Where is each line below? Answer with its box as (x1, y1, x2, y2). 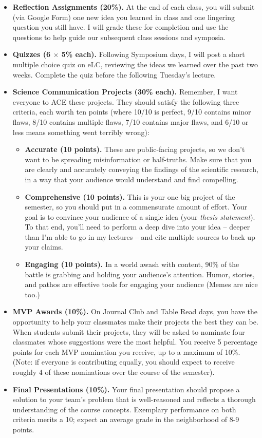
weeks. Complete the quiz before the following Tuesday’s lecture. (12, 69, 216, 80)
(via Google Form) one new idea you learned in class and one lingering (12, 11, 235, 22)
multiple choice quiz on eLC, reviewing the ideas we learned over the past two (12, 59, 258, 69)
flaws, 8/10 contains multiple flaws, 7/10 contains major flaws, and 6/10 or (12, 116, 249, 127)
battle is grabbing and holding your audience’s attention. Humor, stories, (25, 269, 255, 279)
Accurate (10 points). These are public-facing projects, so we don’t (25, 144, 245, 155)
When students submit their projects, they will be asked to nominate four (12, 326, 245, 337)
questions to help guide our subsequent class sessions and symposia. (12, 31, 226, 42)
